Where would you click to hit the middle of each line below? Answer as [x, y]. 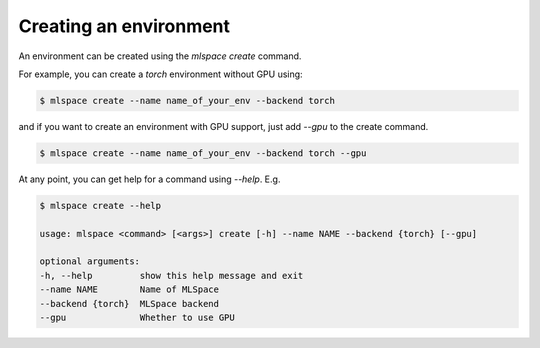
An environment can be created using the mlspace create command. [160, 56]
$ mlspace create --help [100, 205]
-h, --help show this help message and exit [171, 275]
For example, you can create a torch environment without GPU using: [161, 74]
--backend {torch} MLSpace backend [129, 303]
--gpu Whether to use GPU [137, 317]
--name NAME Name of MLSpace [129, 289]
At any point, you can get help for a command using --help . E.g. [149, 179]
